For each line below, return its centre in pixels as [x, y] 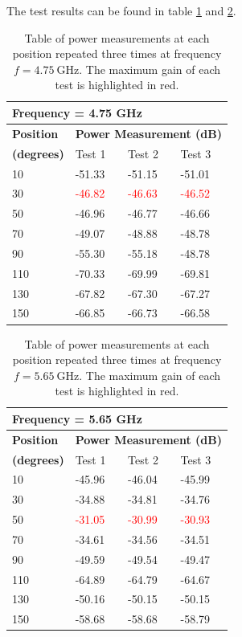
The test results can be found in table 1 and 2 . [121, 10]
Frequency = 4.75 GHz [77, 112]
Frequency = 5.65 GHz [77, 418]
